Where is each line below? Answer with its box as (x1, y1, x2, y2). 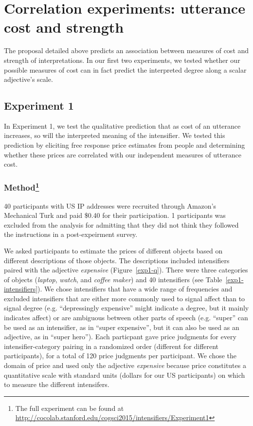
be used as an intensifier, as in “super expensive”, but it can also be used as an (4, 322, 239, 332)
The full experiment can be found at (15, 403, 124, 413)
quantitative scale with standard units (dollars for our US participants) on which (4, 369, 245, 380)
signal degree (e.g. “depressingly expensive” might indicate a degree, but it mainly (4, 303, 249, 313)
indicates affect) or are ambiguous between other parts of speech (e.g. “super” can (4, 312, 248, 323)
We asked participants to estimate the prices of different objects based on (4, 245, 223, 255)
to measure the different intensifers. (4, 379, 109, 389)
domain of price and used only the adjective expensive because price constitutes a (4, 360, 246, 370)
